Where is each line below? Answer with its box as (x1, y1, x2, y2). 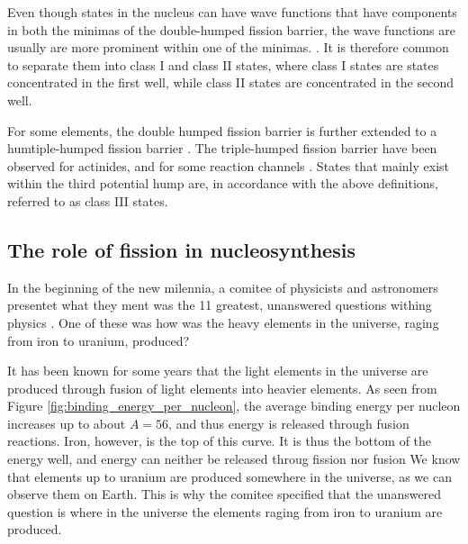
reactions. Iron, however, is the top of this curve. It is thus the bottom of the (7, 431, 432, 450)
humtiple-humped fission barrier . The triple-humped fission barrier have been (7, 139, 437, 158)
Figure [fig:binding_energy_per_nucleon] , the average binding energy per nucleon (7, 396, 461, 415)
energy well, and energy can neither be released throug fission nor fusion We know (7, 449, 461, 468)
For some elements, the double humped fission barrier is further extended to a (7, 121, 437, 140)
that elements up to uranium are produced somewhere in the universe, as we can (7, 467, 452, 485)
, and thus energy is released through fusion (168, 413, 409, 432)
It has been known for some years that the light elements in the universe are (7, 361, 428, 380)
